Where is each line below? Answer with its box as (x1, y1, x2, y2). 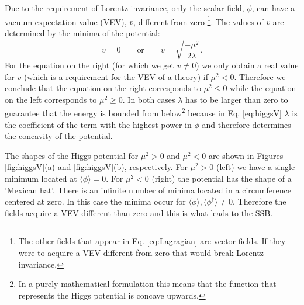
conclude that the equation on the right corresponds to (5, 82, 201, 94)
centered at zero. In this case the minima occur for (5, 195, 186, 207)
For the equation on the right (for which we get (5, 58, 175, 71)
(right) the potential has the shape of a (151, 172, 292, 184)
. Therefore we (234, 70, 286, 82)
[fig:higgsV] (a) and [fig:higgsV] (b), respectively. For (5, 161, 188, 173)
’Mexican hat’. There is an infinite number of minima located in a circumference (5, 183, 291, 196)
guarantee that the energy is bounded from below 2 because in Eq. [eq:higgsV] (5, 105, 282, 119)
